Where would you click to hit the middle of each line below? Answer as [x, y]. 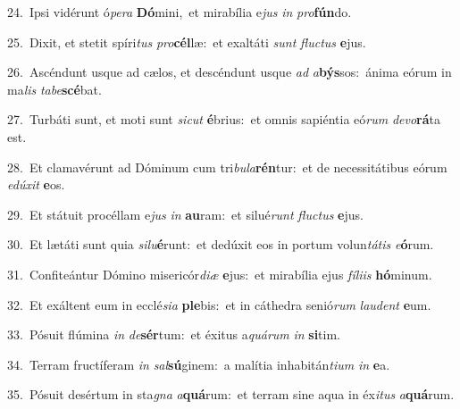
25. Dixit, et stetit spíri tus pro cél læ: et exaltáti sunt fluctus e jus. [187, 42]
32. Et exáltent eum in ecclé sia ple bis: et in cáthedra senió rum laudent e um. [219, 304]
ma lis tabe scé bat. [54, 89]
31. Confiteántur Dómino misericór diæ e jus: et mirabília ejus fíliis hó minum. [220, 274]
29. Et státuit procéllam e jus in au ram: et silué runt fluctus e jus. [185, 214]
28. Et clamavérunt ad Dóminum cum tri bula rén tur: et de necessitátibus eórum [227, 167]
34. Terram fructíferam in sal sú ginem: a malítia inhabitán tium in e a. [199, 364]
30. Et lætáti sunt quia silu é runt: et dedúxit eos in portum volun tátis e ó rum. [221, 244]
